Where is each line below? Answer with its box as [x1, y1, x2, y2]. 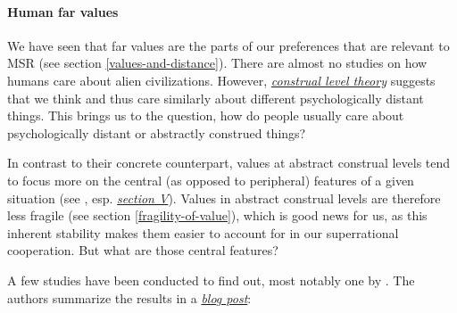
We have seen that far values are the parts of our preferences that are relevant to [7, 36, 450, 54]
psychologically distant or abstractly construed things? [7, 123, 306, 142]
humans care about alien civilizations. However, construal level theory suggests [7, 70, 436, 89]
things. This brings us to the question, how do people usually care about [7, 106, 404, 125]
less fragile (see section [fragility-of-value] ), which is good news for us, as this [7, 206, 428, 225]
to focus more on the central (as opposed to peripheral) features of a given [7, 170, 414, 189]
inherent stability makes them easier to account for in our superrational [7, 223, 399, 242]
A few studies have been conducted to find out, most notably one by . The [7, 270, 415, 289]
